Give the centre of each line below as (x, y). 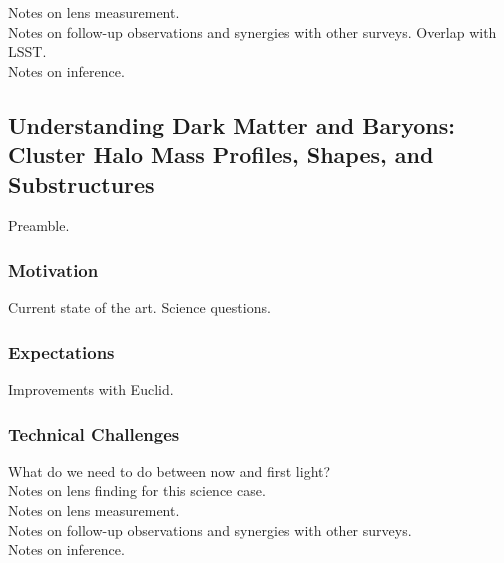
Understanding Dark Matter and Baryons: (231, 124)
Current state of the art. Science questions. (139, 307)
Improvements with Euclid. (91, 388)
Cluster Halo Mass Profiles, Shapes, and (221, 154)
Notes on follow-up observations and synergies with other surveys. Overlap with (252, 31)
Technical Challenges (94, 433)
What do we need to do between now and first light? (169, 470)
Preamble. (39, 225)
